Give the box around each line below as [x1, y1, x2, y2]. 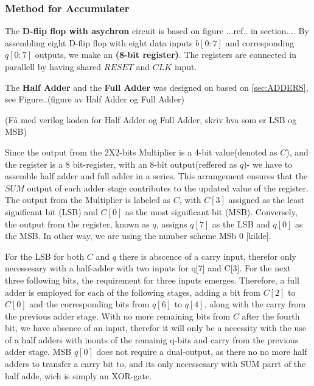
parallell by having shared [5, 60, 102, 73]
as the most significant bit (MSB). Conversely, [125, 205, 298, 218]
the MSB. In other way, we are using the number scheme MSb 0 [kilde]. [5, 229, 271, 242]
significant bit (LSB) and [5, 205, 98, 218]
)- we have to [243, 157, 293, 170]
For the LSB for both [5, 249, 85, 262]
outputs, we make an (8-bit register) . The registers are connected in [35, 48, 296, 61]
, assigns [156, 217, 187, 230]
